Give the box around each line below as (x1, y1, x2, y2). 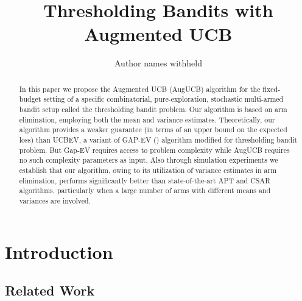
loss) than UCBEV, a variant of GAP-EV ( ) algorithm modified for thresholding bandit (19, 134, 298, 144)
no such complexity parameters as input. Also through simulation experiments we (19, 155, 278, 165)
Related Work (5, 281, 95, 300)
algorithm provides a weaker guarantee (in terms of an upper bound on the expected (19, 124, 287, 135)
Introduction (5, 239, 113, 264)
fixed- (262, 83, 281, 94)
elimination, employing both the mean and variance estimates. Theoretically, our (19, 114, 275, 124)
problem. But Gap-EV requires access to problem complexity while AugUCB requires (19, 144, 290, 155)
